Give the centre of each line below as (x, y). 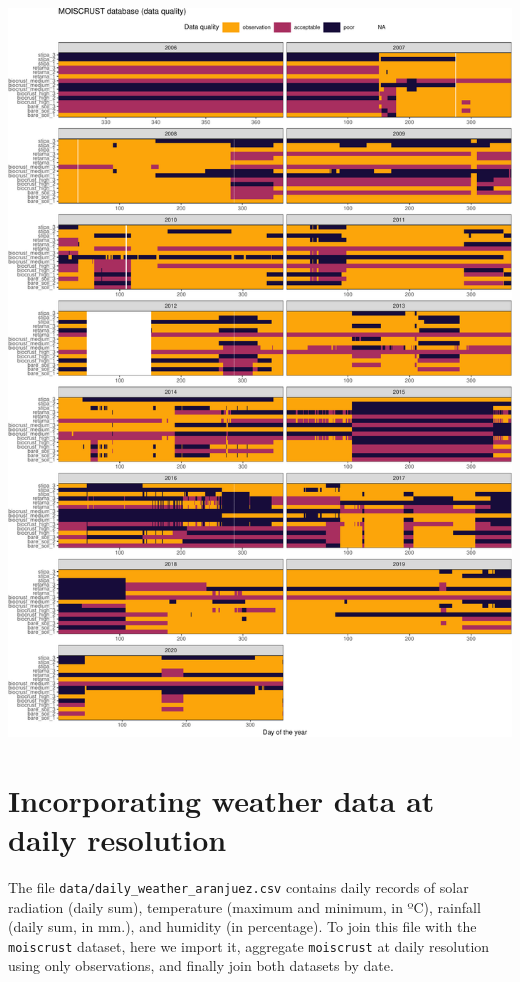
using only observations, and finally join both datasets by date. (201, 965)
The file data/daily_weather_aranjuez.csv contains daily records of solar (238, 886)
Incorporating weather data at (221, 799)
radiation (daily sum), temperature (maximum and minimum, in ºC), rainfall (244, 906)
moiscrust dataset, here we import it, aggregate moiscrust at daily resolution (249, 945)
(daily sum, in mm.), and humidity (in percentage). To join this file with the (242, 926)
